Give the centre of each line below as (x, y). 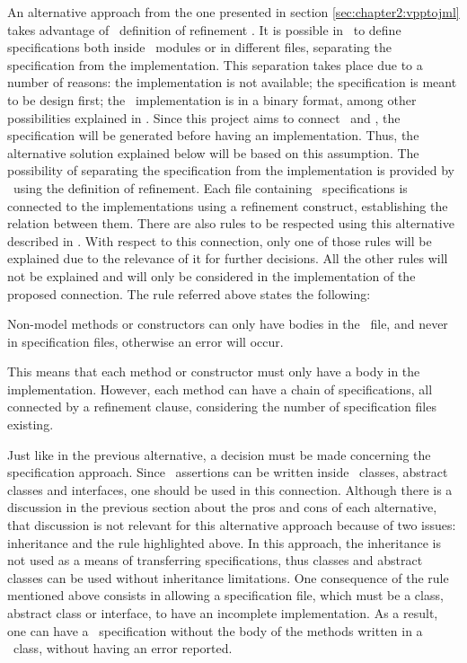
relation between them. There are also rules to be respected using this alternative (231, 223)
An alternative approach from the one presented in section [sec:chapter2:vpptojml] (233, 12)
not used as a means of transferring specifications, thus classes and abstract (215, 560)
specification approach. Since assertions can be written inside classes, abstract (228, 472)
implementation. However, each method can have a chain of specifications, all (220, 389)
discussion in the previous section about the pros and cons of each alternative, (222, 507)
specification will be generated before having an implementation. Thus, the (213, 135)
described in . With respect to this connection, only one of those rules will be (220, 240)
